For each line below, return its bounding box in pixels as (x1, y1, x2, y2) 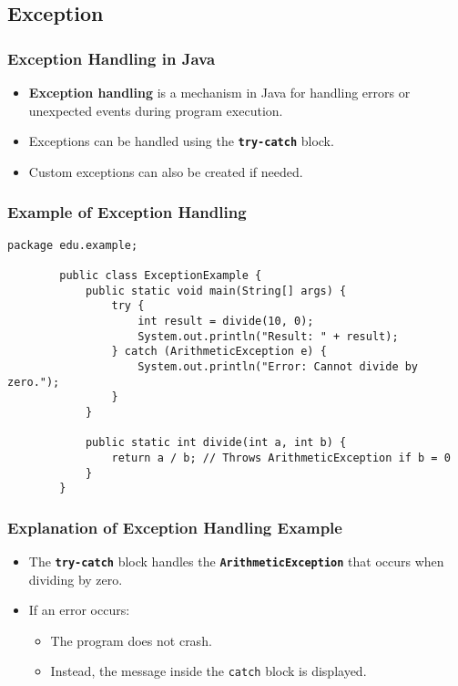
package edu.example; (7, 238, 138, 252)
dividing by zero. (28, 569, 123, 588)
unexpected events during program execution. (28, 100, 283, 120)
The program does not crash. (50, 630, 212, 650)
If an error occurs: (28, 600, 130, 619)
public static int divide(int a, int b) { (85, 436, 347, 450)
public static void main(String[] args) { (85, 284, 347, 297)
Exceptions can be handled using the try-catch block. (28, 131, 334, 151)
